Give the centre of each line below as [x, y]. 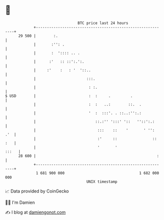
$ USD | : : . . [69, 96]
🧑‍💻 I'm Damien [20, 202]
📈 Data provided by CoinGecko [37, 191]
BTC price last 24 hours [103, 23]
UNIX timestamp [102, 182]
